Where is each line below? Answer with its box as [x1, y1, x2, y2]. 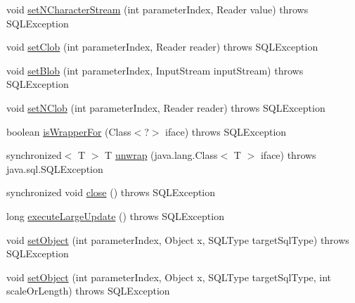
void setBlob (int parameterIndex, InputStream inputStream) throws [6, 63, 304, 77]
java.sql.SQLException [6, 161, 103, 176]
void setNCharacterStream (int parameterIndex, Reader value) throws [6, 2, 309, 16]
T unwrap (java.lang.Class [105, 148, 218, 162]
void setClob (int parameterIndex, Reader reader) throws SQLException [6, 39, 318, 54]
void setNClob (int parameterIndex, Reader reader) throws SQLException [6, 100, 325, 115]
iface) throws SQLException [165, 124, 287, 138]
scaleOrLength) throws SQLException [6, 283, 170, 298]
